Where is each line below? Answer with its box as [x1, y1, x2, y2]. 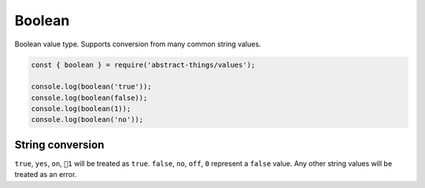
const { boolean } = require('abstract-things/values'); [31, 60, 256, 69]
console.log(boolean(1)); [31, 105, 131, 113]
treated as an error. [14, 170, 77, 179]
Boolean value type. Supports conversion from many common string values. [14, 39, 261, 49]
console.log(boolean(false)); [31, 93, 148, 102]
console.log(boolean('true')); [31, 83, 153, 91]
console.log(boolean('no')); [31, 115, 144, 124]
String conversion [14, 138, 105, 151]
